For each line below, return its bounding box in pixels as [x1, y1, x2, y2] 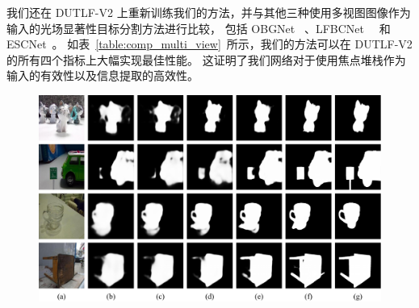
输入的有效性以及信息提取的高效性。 [6, 67, 199, 84]
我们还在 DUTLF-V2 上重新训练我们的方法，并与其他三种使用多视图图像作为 [6, 4, 411, 20]
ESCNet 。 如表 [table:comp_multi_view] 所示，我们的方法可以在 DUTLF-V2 [6, 35, 413, 52]
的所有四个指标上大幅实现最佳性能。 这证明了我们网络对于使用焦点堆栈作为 [6, 51, 406, 68]
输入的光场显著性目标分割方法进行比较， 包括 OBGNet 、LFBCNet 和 [6, 19, 391, 36]
